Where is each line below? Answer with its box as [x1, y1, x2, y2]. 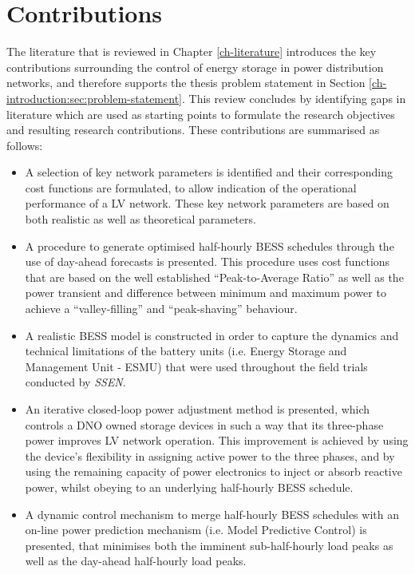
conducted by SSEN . [25, 374, 126, 390]
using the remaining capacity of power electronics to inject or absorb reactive [25, 463, 402, 480]
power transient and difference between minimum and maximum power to [25, 284, 386, 301]
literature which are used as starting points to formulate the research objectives [6, 105, 395, 122]
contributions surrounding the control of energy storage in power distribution [6, 58, 384, 75]
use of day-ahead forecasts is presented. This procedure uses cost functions [25, 253, 390, 270]
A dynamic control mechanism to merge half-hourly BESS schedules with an [25, 505, 399, 522]
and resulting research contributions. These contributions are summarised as [6, 121, 380, 138]
